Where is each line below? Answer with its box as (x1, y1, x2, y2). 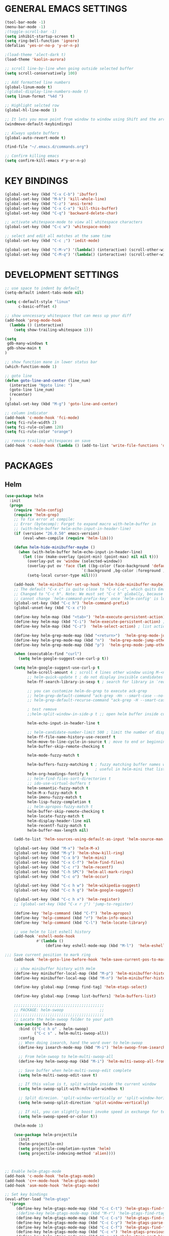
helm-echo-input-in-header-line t (27, 721, 100, 726)
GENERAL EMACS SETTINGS (5, 3, 127, 15)
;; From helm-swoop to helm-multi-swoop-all (18, 1054, 114, 1059)
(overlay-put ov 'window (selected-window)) (27, 559, 123, 564)
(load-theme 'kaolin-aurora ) (5, 57, 66, 62)
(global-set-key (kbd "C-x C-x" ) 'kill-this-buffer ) (5, 206, 118, 211)
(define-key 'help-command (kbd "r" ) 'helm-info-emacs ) (14, 915, 134, 920)
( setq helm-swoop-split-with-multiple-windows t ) (18, 1086, 125, 1092)
